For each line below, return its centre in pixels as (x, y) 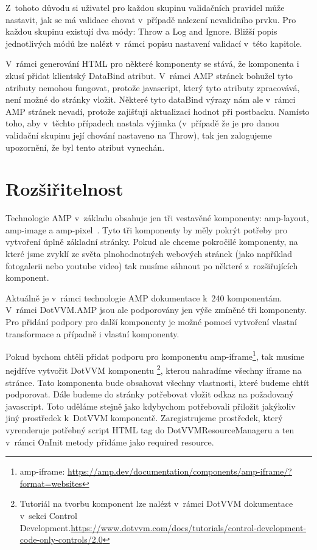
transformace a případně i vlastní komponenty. (92, 333)
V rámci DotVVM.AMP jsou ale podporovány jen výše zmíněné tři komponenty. (156, 310)
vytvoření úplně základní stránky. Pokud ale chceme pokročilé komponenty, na (152, 242)
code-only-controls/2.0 (61, 539)
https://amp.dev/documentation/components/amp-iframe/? (180, 471)
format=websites (51, 483)
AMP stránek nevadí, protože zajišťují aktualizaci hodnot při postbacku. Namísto (158, 111)
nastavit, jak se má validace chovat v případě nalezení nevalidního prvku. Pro (151, 19)
